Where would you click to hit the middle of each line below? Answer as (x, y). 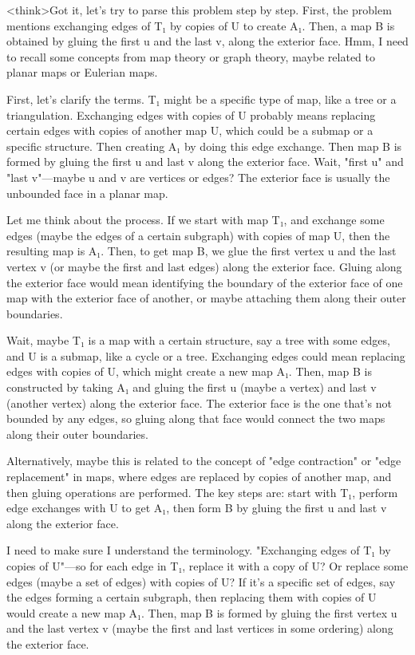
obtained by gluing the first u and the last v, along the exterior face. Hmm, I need (207, 41)
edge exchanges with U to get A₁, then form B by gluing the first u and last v (197, 508)
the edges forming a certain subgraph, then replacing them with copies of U (192, 597)
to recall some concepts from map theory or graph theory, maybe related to (191, 56)
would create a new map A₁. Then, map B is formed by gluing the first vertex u (202, 612)
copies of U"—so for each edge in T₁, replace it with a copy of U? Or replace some (207, 566)
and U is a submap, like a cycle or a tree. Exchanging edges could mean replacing (206, 355)
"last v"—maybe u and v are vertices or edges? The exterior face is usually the (198, 177)
